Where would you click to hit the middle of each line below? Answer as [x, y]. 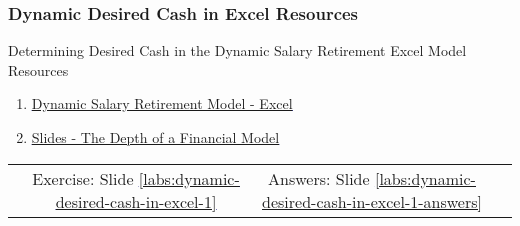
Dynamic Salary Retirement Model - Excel [162, 103]
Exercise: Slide [83, 178]
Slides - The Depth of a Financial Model [155, 137]
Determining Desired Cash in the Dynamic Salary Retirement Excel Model [237, 50]
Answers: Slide [319, 178]
